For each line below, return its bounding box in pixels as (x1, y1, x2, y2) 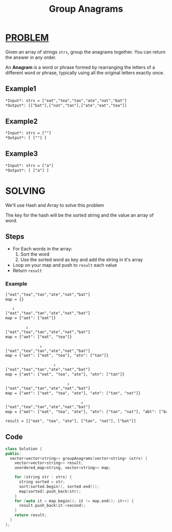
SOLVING (5, 185, 46, 197)
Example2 (5, 117, 38, 125)
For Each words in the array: (12, 246, 73, 252)
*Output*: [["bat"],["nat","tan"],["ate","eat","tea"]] (5, 103, 127, 108)
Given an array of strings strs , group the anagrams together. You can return (5, 49, 166, 55)
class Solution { (5, 446, 42, 451)
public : (5, 451, 22, 456)
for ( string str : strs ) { (14, 475, 72, 480)
